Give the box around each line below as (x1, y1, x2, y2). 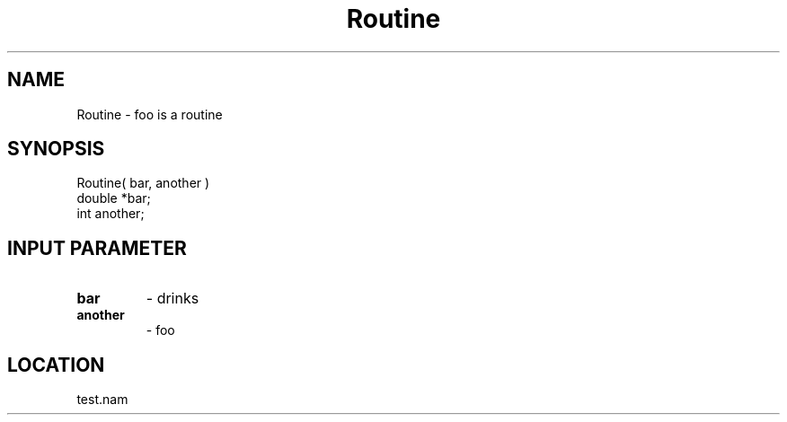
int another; (76, 206, 145, 222)
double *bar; (76, 190, 151, 207)
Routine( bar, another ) (76, 175, 210, 191)
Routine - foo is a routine (76, 106, 223, 122)
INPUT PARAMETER (7, 236, 187, 259)
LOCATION (7, 353, 105, 376)
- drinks (146, 289, 199, 308)
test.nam (76, 391, 128, 408)
